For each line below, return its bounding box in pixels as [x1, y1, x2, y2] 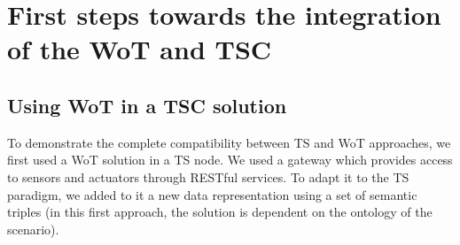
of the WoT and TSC [7, 31, 272, 67]
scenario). [7, 219, 59, 238]
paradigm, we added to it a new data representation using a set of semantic [7, 185, 417, 203]
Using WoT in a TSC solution [7, 91, 287, 119]
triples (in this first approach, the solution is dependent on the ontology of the [7, 203, 433, 221]
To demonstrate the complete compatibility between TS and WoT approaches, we [7, 133, 451, 151]
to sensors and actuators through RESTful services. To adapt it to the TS [7, 167, 409, 186]
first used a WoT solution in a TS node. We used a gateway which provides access [7, 150, 453, 169]
